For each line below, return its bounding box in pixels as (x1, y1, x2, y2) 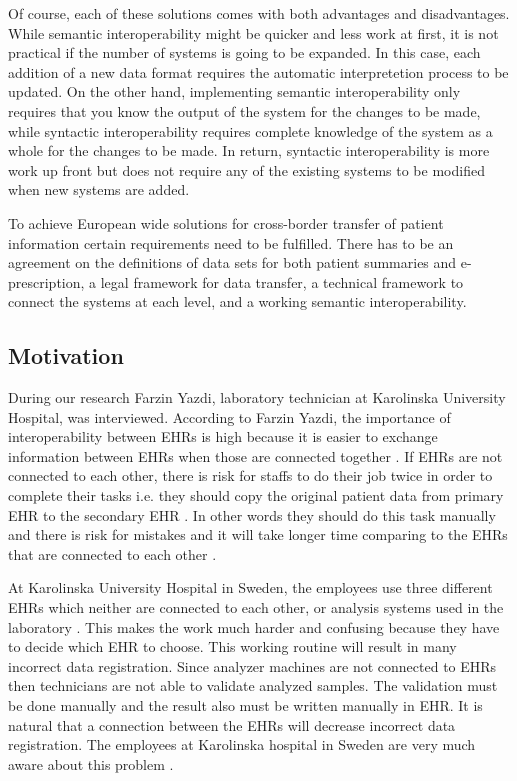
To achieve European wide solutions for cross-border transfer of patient (8, 212, 444, 233)
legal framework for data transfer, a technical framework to (100, 271, 464, 292)
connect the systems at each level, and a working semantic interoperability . (8, 291, 467, 312)
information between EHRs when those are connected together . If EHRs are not (8, 445, 503, 466)
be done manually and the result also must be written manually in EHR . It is (8, 695, 483, 716)
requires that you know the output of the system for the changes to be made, (8, 100, 481, 121)
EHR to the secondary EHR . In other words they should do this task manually (8, 504, 496, 525)
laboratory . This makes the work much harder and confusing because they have (8, 616, 500, 637)
